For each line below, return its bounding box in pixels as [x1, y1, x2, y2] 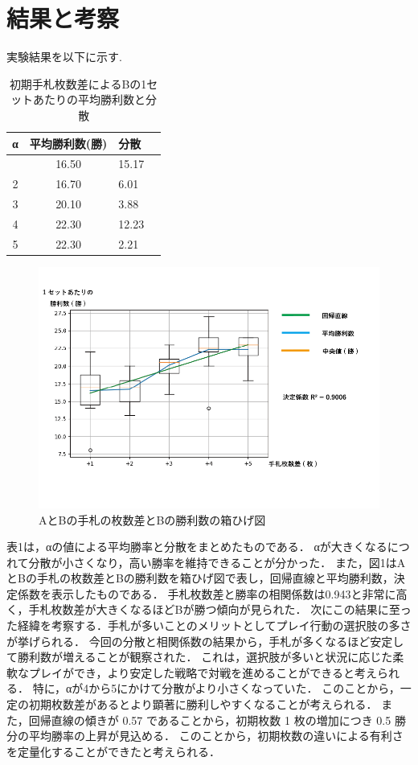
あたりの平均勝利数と [33, 91, 146, 108]
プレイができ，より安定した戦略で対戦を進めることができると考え [28, 664, 378, 681]
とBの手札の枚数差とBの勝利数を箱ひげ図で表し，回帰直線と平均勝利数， [6, 570, 394, 586]
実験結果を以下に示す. [6, 48, 122, 65]
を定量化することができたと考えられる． [6, 742, 220, 759]
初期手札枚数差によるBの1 [9, 75, 147, 92]
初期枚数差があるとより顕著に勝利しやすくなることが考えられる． [28, 696, 378, 713]
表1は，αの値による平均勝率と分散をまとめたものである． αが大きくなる [6, 538, 387, 555]
